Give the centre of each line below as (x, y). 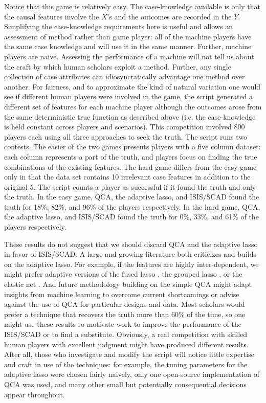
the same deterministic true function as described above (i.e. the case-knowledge (130, 116)
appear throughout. (35, 394)
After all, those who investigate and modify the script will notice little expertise (129, 354)
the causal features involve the (52, 16)
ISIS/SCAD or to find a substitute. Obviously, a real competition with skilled (126, 334)
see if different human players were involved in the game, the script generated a (129, 96)
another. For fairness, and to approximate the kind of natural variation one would (132, 86)
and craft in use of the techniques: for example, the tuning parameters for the (126, 364)
